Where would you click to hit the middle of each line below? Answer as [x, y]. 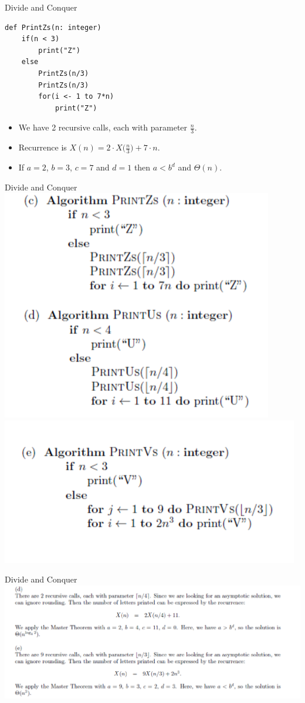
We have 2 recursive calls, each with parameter [103, 127]
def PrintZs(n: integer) [53, 27]
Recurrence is [43, 147]
